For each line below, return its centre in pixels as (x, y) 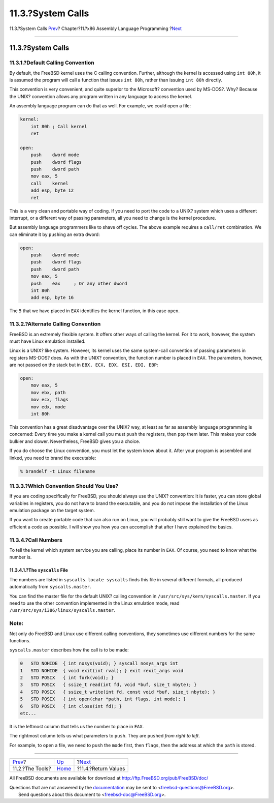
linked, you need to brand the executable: (53, 458)
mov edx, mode (48, 407)
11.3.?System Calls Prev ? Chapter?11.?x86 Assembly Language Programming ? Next (96, 28)
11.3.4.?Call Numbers (36, 540)
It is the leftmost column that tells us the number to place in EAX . (77, 726)
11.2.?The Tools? (32, 769)
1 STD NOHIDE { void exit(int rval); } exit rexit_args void (102, 671)
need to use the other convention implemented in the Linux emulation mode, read (94, 603)
